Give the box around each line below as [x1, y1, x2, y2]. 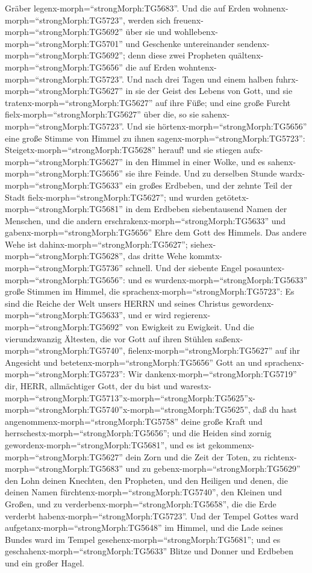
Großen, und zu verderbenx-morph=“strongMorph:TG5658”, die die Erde [5, 497, 276, 510]
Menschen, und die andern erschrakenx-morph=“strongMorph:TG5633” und [5, 214, 286, 227]
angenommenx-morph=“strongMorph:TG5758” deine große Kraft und [5, 415, 263, 427]
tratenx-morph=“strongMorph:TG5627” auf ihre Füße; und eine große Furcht [5, 96, 291, 108]
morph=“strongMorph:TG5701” [5, 37, 123, 49]
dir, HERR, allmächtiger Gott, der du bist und [5, 380, 178, 392]
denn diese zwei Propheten [128, 49, 226, 61]
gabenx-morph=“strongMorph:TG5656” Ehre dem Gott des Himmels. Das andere [5, 226, 307, 239]
